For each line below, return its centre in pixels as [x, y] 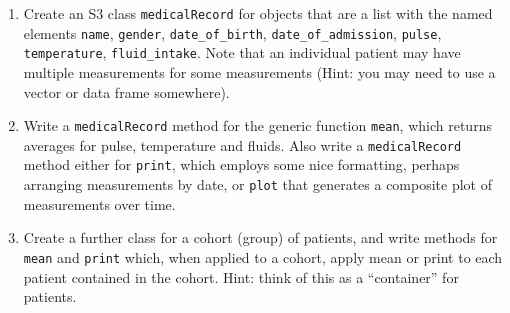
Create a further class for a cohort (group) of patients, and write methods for [260, 237]
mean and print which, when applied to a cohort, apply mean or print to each [263, 256]
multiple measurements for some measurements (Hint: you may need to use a [259, 71]
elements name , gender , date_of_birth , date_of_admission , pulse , [232, 32]
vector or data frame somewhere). [126, 91]
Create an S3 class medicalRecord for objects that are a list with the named [258, 13]
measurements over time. [99, 203]
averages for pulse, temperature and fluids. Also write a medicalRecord [242, 144]
